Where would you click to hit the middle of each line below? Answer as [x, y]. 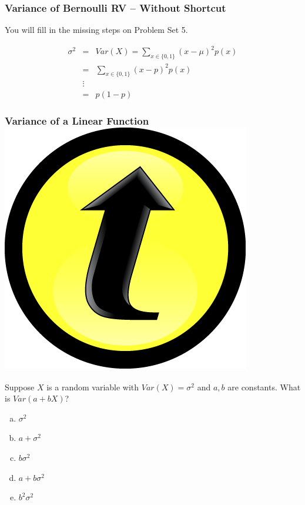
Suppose [20, 387]
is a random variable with [93, 387]
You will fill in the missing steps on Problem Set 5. [96, 30]
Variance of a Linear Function [77, 121]
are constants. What [264, 387]
